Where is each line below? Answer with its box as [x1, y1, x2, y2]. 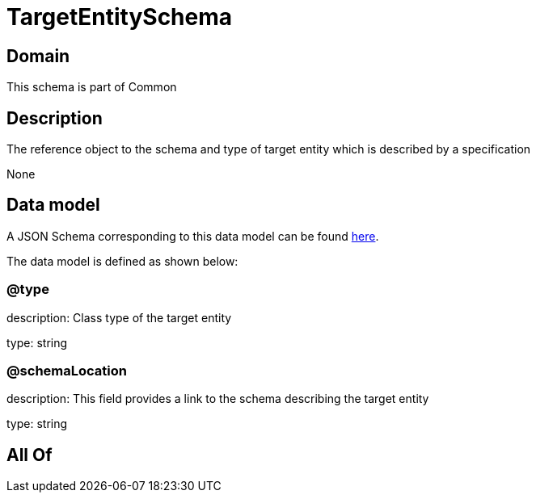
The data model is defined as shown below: [6, 254, 238, 268]
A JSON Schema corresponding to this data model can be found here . [6, 229, 379, 243]
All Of [6, 444, 53, 465]
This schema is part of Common [6, 80, 177, 94]
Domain [6, 45, 70, 66]
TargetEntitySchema [6, 3, 233, 31]
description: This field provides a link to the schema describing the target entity [6, 392, 429, 406]
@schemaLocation [6, 362, 127, 379]
